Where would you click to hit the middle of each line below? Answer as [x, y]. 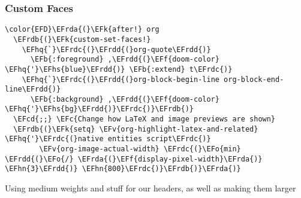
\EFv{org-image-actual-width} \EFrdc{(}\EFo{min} [140, 149]
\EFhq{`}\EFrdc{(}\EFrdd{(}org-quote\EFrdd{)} [116, 49]
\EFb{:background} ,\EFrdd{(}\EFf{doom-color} [125, 99]
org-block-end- [254, 79]
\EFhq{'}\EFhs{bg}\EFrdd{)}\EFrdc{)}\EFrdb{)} [99, 109]
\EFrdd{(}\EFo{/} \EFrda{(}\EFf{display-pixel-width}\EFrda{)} [134, 159]
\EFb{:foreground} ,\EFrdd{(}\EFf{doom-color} [125, 60]
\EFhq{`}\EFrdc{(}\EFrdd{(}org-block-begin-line [121, 79]
